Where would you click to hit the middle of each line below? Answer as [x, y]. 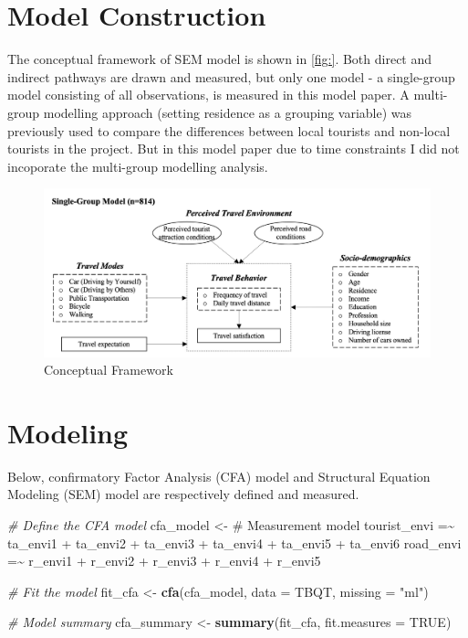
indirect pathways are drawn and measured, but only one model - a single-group [231, 76]
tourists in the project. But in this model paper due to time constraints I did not [234, 149]
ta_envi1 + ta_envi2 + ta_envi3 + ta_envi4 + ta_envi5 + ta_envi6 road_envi [234, 542]
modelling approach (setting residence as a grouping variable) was [228, 112]
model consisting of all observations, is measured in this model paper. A [208, 95]
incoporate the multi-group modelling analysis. [138, 166]
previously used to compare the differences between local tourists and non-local [229, 130]
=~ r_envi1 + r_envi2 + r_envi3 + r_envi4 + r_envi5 [164, 561]
